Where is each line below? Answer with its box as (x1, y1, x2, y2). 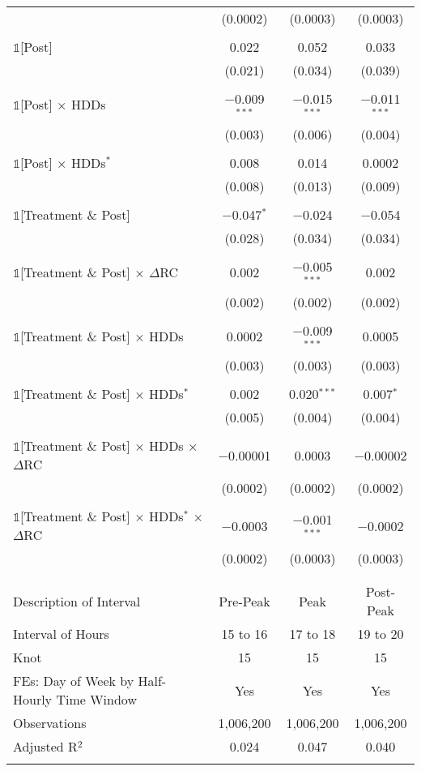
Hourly (13, 690, 53, 709)
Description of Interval (13, 591, 141, 610)
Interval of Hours (13, 624, 109, 644)
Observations (13, 713, 87, 733)
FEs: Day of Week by (13, 671, 134, 691)
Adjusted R (13, 737, 78, 756)
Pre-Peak (219, 591, 270, 610)
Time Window (56, 690, 137, 709)
